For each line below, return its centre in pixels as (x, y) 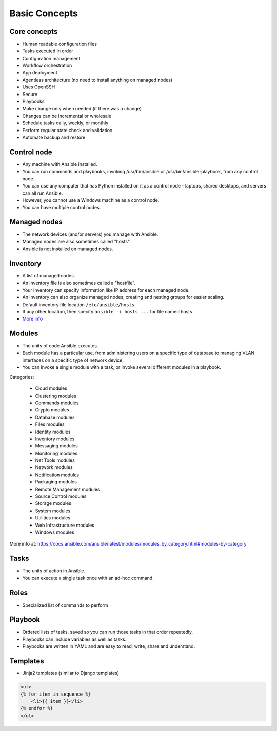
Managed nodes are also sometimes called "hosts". (76, 241)
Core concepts (34, 32)
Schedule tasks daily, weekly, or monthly (65, 123)
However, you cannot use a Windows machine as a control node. (91, 200)
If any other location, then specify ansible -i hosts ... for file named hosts (107, 311)
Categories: (22, 377)
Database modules (55, 417)
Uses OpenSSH (39, 87)
